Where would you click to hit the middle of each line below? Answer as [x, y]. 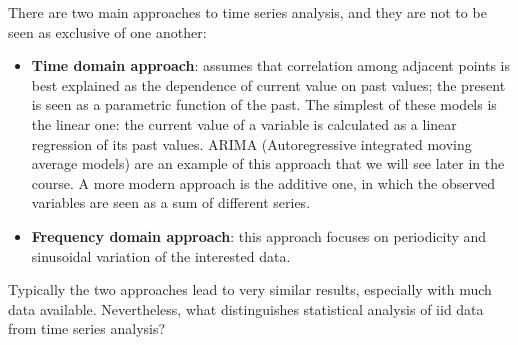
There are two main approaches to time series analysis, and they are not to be [247, 12]
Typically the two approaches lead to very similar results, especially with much [250, 289]
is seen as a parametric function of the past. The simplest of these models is [264, 104]
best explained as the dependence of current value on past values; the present [268, 84]
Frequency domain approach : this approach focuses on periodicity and [259, 235]
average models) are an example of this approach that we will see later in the [268, 163]
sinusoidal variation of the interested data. [161, 255]
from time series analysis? [87, 328]
